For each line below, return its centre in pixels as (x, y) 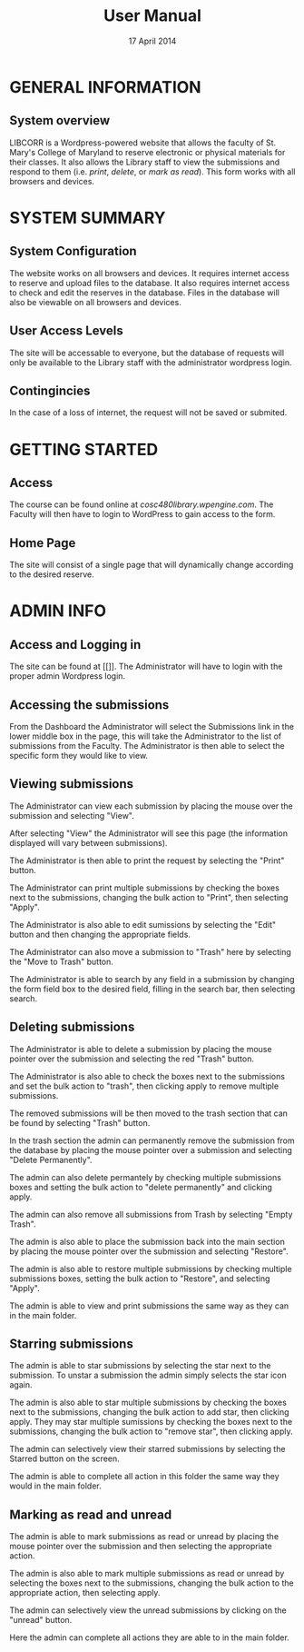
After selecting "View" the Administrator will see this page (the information (149, 833)
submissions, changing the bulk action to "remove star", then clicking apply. (151, 1431)
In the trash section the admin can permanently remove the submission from (152, 1140)
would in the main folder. (55, 1486)
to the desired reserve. (52, 574)
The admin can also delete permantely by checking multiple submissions (145, 1177)
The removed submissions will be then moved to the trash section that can (149, 1113)
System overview (60, 120)
